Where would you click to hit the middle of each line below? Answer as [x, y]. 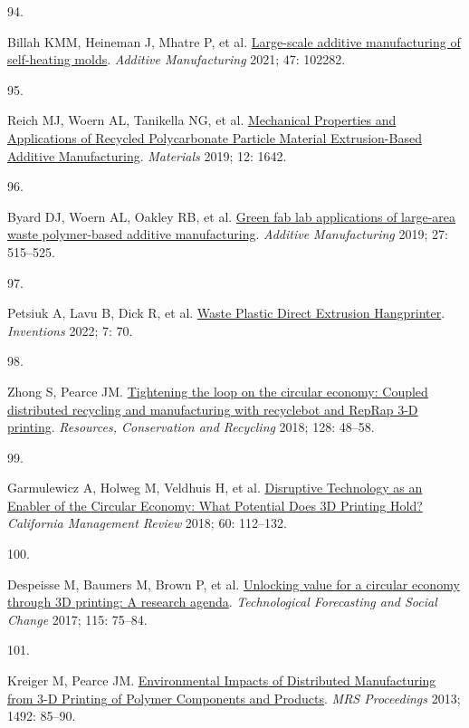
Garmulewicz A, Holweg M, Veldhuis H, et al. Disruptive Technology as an [215, 488]
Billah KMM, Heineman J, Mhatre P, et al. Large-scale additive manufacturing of [234, 41]
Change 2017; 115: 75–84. [77, 619]
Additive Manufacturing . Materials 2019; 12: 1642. [147, 155]
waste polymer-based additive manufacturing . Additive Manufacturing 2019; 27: [228, 234]
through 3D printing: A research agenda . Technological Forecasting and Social [222, 602]
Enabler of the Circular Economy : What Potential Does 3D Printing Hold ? [215, 505]
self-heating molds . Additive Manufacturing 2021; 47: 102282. [177, 59]
